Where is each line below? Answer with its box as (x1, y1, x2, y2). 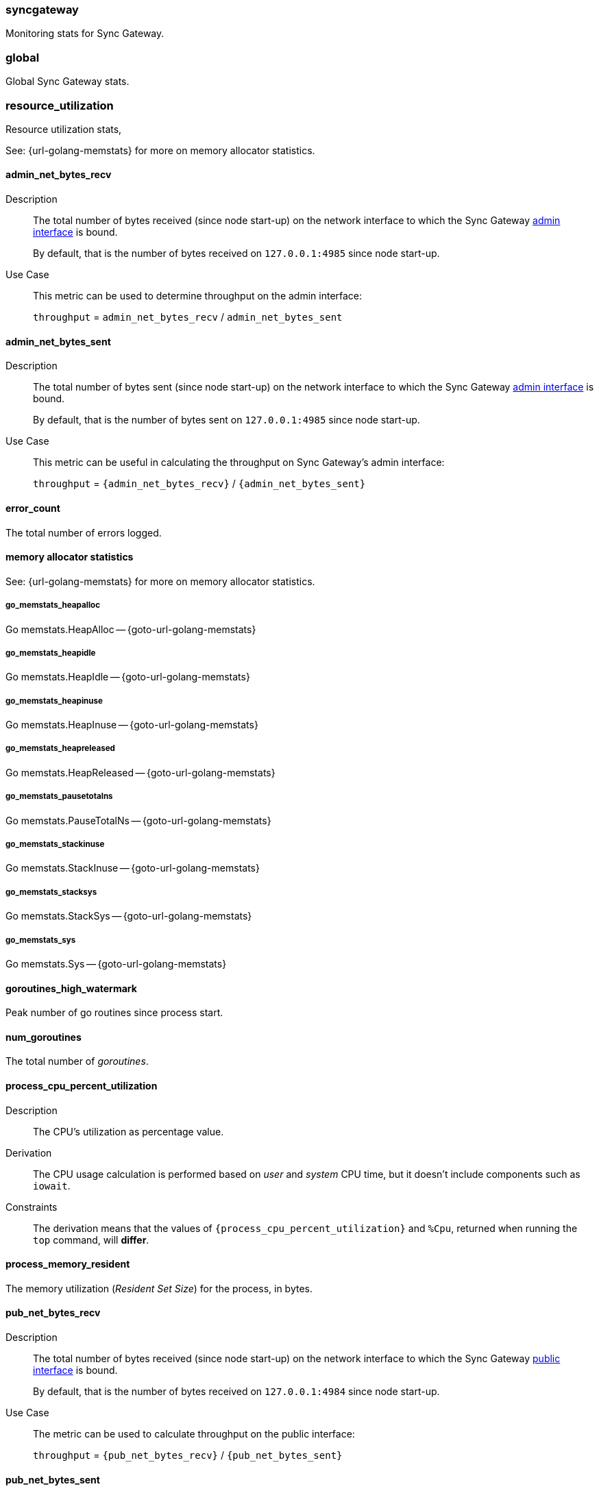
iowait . (33, 1179, 71, 1192)
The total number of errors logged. (5, 526, 162, 539)
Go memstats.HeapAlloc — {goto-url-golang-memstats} (5, 623, 256, 635)
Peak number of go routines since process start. (5, 1007, 223, 1019)
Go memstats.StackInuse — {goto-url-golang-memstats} (5, 862, 260, 874)
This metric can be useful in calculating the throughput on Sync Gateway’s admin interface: (33, 456, 445, 469)
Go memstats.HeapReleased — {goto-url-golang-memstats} (5, 766, 276, 778)
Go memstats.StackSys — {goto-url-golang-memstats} (5, 910, 252, 922)
